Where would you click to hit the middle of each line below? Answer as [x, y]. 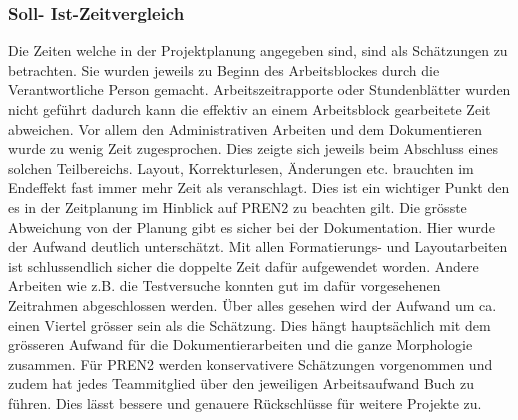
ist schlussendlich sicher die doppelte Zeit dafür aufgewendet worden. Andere [243, 265]
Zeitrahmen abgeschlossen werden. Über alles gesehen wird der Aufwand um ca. [252, 304]
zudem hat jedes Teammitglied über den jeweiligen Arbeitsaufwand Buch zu [241, 383]
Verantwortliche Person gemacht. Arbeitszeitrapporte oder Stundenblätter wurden [259, 89]
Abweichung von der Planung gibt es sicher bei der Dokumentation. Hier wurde [251, 226]
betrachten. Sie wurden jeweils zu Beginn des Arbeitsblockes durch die [224, 69]
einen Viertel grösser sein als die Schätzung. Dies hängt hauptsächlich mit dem [249, 324]
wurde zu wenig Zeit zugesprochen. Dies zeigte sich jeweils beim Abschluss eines [253, 148]
